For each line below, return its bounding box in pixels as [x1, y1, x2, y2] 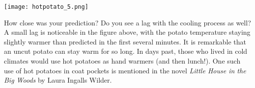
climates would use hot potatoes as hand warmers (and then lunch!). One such [4, 56, 241, 66]
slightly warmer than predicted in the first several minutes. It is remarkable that [4, 36, 246, 46]
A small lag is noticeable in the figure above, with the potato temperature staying [4, 27, 251, 37]
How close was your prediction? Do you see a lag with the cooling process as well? [4, 17, 251, 27]
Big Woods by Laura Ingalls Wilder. [4, 75, 112, 85]
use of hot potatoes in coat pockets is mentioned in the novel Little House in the [4, 65, 246, 75]
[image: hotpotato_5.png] [4, 3, 88, 10]
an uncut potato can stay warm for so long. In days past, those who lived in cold [4, 46, 248, 56]
